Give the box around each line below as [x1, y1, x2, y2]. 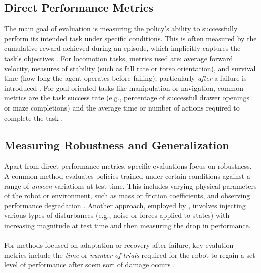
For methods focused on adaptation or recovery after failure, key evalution [4, 240, 234, 250]
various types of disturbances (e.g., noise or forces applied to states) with [4, 210, 230, 221]
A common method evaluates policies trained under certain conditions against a [4, 170, 250, 181]
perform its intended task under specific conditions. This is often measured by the [4, 33, 257, 43]
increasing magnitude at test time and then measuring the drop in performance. [4, 220, 251, 230]
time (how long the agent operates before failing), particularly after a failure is [4, 73, 247, 83]
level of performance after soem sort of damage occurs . [4, 259, 175, 270]
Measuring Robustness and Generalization [4, 137, 229, 152]
